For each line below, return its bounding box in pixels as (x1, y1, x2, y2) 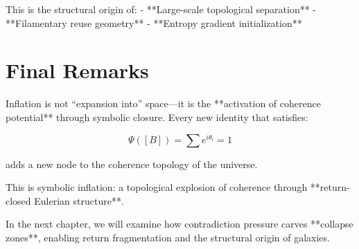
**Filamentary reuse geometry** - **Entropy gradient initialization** (6, 15, 302, 30)
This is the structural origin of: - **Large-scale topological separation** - (6, 2, 316, 16)
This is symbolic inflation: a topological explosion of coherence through (6, 180, 308, 194)
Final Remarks (6, 56, 149, 84)
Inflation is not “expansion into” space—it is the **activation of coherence (6, 96, 321, 111)
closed (6, 193, 31, 207)
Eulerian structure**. (34, 193, 124, 207)
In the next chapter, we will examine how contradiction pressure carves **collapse (6, 216, 353, 231)
